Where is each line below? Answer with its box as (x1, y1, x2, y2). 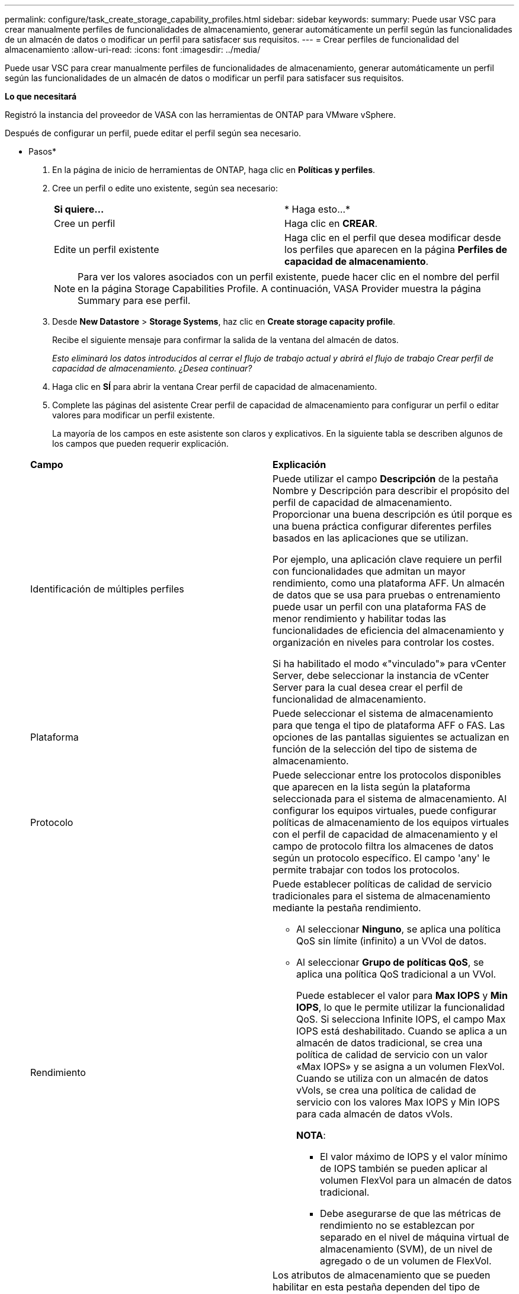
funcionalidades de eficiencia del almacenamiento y (273, 624, 504, 636)
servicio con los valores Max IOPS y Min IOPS (296, 1096, 500, 1108)
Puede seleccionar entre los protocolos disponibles (273, 769, 501, 781)
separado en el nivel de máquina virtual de (320, 1231, 510, 1243)
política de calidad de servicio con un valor (296, 1049, 488, 1061)
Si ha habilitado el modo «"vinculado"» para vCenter (273, 658, 507, 670)
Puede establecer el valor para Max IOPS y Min (296, 989, 508, 1001)
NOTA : (296, 1129, 326, 1141)
